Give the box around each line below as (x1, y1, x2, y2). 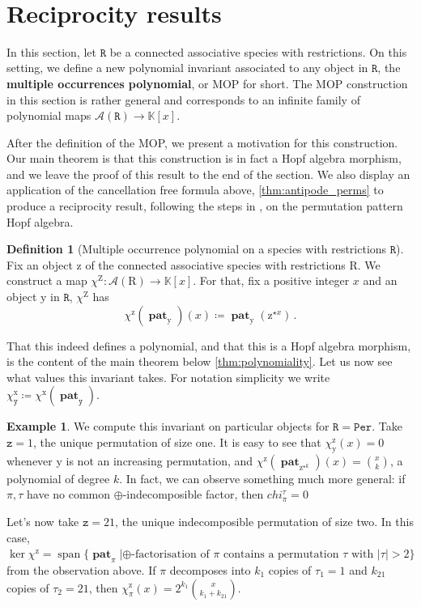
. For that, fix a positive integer (193, 272, 350, 289)
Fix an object (6, 256, 73, 273)
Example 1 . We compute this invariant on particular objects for (6, 418, 330, 435)
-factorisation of (131, 549, 210, 561)
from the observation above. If (6, 561, 156, 578)
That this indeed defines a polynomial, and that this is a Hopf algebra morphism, (6, 337, 411, 354)
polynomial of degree (6, 469, 110, 486)
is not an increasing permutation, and (66, 452, 253, 469)
